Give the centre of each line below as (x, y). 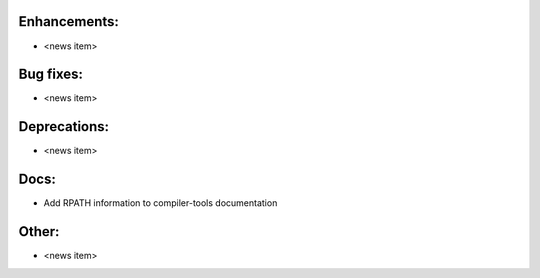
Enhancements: (69, 21)
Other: (39, 231)
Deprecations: (64, 126)
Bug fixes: (51, 74)
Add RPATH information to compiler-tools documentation (160, 203)
